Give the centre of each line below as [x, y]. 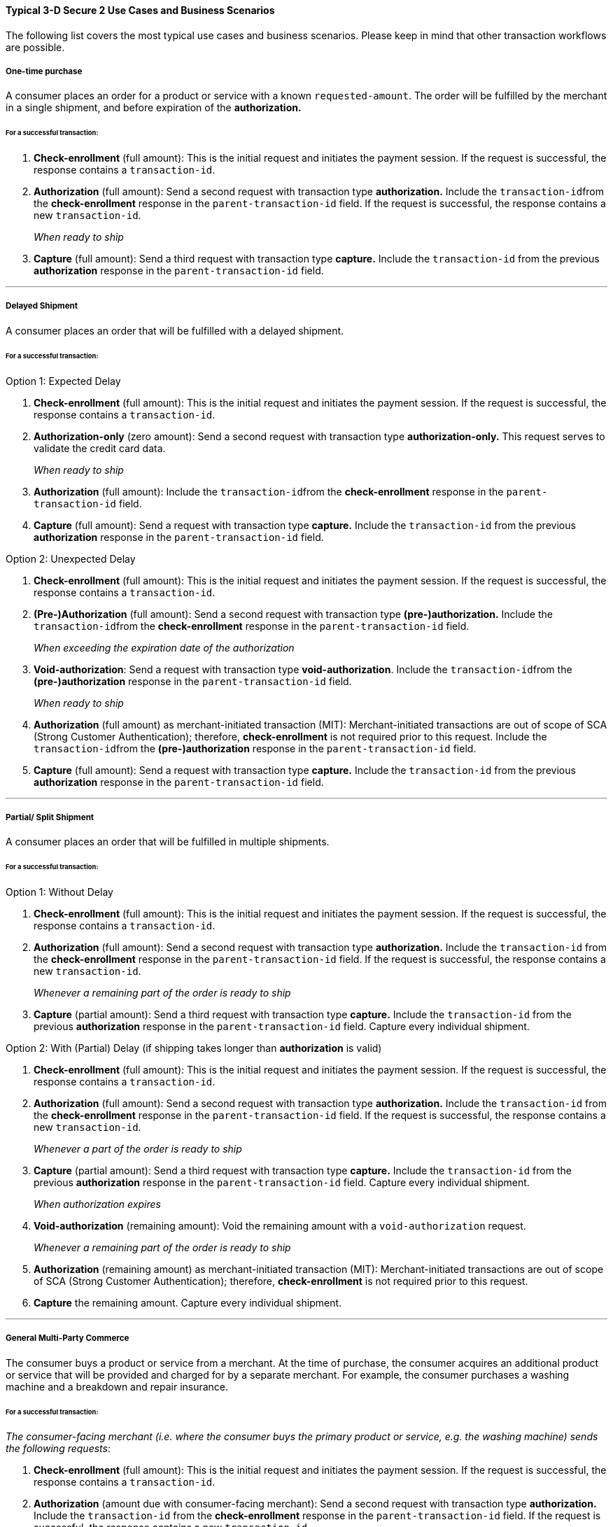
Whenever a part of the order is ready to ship [138, 1149]
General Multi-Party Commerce [68, 1338]
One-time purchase [44, 71]
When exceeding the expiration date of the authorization [164, 647]
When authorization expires [97, 1204]
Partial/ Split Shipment [50, 817]
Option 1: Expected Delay [63, 381]
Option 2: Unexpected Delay [71, 558]
